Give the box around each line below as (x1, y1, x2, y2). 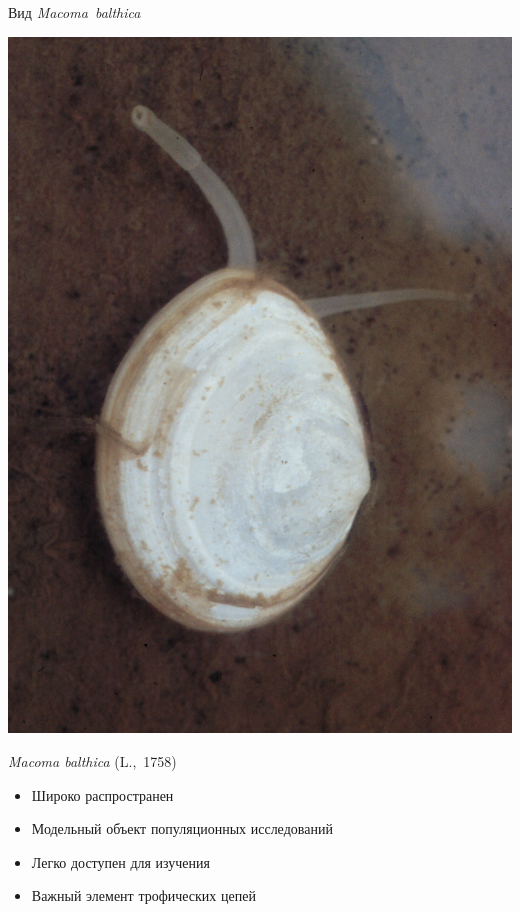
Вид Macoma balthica (8, 2, 141, 22)
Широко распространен (31, 784, 174, 805)
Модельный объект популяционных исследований (31, 818, 333, 839)
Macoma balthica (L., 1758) (8, 751, 177, 772)
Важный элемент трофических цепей (31, 885, 256, 906)
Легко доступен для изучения (31, 851, 211, 872)
